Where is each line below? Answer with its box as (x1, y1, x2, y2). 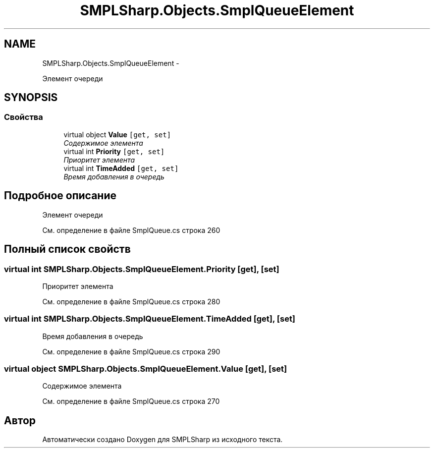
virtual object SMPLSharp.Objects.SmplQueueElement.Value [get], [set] (4, 364, 287, 374)
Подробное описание (4, 189, 116, 202)
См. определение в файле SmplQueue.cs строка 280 (42, 297, 220, 306)
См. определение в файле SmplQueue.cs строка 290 (42, 347, 220, 356)
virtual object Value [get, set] (63, 130, 171, 139)
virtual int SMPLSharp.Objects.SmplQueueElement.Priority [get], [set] (4, 264, 279, 274)
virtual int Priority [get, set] (63, 147, 165, 156)
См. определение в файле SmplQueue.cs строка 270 (42, 397, 220, 406)
